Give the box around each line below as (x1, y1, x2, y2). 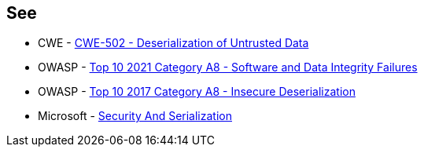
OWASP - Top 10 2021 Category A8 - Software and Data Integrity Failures (38, 60, 418, 75)
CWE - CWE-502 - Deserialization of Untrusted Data (38, 36, 309, 50)
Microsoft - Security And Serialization (38, 109, 232, 123)
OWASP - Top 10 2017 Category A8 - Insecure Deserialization (38, 85, 356, 99)
